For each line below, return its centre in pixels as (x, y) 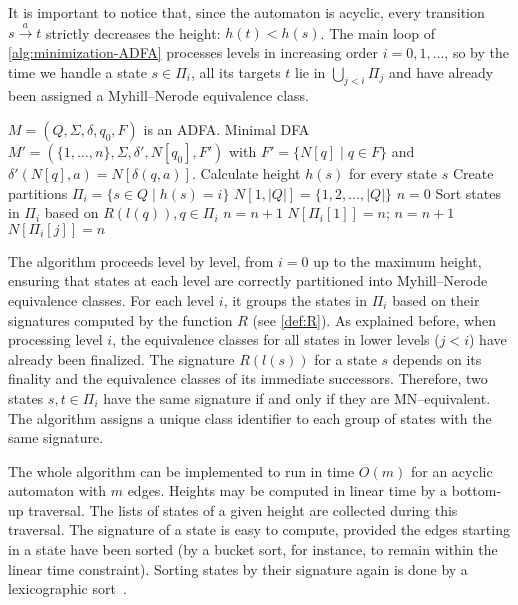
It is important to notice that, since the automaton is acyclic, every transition (246, 12)
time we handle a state (77, 71)
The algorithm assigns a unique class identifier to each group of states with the (250, 417)
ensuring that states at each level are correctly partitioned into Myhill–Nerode (248, 280)
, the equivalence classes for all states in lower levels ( (276, 339)
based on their (436, 299)
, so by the (476, 51)
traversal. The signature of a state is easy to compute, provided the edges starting (259, 529)
